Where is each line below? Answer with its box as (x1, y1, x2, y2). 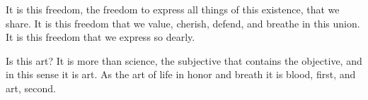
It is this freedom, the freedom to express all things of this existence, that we (6, 2, 340, 16)
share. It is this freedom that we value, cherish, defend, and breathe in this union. (6, 15, 360, 30)
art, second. (6, 80, 56, 95)
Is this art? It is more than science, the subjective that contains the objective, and (6, 53, 362, 68)
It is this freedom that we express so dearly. (6, 30, 195, 44)
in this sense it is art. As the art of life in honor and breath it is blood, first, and (6, 67, 356, 82)
